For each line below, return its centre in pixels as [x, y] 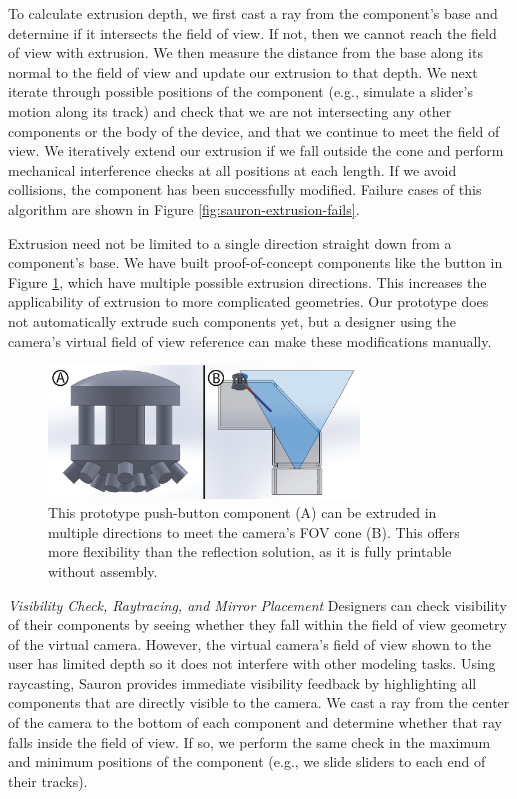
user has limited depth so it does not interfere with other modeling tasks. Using [252, 663]
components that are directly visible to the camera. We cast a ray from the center [259, 702]
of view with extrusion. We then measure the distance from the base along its [245, 52]
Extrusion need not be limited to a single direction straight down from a [230, 242]
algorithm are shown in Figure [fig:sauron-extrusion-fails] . [184, 208]
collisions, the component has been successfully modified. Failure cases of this [245, 189]
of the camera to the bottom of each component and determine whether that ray [255, 722]
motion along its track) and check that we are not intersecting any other [230, 110]
